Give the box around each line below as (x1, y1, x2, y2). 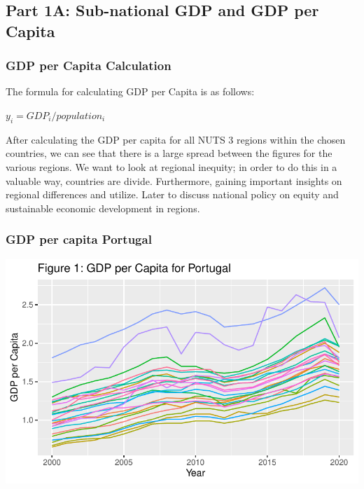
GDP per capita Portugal (6, 230, 152, 248)
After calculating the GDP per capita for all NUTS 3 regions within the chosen (6, 132, 346, 146)
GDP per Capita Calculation (6, 57, 171, 74)
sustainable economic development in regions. (6, 200, 200, 215)
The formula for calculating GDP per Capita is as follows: (6, 84, 255, 99)
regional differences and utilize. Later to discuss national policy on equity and (6, 187, 339, 202)
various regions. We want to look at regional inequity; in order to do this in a (6, 159, 337, 174)
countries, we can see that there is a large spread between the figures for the (6, 146, 332, 160)
